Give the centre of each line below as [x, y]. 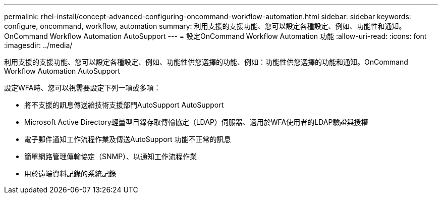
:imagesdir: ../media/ [38, 45]
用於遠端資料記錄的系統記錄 [70, 174]
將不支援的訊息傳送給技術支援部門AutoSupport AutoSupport [124, 105]
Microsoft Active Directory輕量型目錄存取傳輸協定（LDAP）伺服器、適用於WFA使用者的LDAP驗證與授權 [196, 122]
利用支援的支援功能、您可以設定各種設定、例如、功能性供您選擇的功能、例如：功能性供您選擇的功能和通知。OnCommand [206, 62]
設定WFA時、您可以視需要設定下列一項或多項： [82, 88]
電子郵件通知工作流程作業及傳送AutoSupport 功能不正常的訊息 [128, 139]
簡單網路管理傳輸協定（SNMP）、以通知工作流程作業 [111, 156]
